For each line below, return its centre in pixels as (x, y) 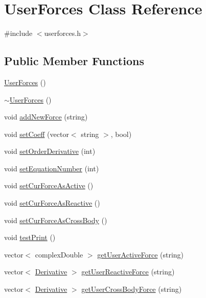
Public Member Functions (74, 61)
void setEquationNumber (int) (52, 168)
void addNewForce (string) (46, 117)
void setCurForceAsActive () (49, 185)
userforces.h (62, 33)
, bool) (121, 134)
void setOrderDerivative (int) (50, 151)
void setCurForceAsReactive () (52, 203)
